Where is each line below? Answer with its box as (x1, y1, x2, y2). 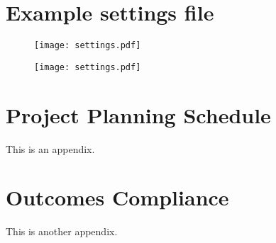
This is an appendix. (6, 141, 95, 156)
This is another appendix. (6, 224, 118, 239)
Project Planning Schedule (6, 100, 271, 129)
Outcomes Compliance (6, 183, 229, 212)
